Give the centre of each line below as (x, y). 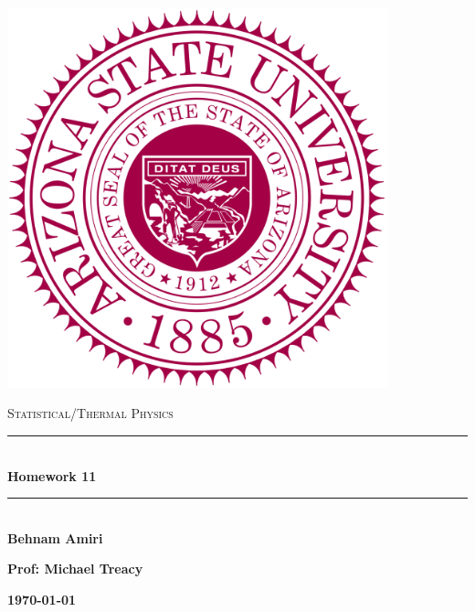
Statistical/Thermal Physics (90, 413)
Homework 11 (52, 475)
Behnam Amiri (55, 537)
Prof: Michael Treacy (75, 569)
